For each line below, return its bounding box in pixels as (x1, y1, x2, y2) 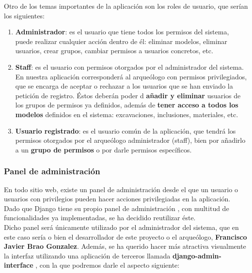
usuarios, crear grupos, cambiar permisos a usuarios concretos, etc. (15, 45, 213, 56)
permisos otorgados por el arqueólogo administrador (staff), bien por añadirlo (15, 135, 246, 145)
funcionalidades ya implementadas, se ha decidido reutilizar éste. (4, 212, 196, 223)
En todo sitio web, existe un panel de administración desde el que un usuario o (4, 184, 238, 194)
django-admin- (172, 250, 221, 260)
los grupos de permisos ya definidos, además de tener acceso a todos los (15, 100, 238, 110)
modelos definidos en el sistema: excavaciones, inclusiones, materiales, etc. (15, 109, 238, 119)
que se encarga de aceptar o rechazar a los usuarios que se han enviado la (15, 81, 233, 91)
